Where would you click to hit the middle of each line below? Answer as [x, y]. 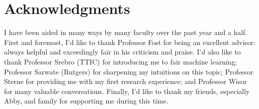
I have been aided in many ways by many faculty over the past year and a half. [126, 32]
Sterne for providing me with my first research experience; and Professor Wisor [125, 81]
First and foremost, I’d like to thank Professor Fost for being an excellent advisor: [130, 42]
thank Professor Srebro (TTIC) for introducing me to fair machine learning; [121, 61]
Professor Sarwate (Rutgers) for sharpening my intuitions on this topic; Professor [129, 71]
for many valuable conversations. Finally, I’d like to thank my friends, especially [127, 91]
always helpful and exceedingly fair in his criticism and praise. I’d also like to [122, 52]
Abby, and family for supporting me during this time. [86, 101]
